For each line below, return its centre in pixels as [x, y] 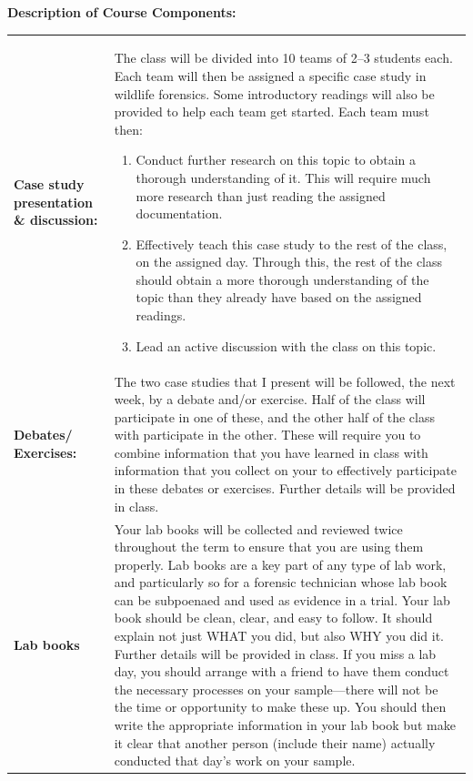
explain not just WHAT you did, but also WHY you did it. [279, 636]
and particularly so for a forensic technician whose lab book [281, 582]
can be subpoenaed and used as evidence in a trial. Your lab [282, 599]
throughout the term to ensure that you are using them [269, 547]
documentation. [179, 213]
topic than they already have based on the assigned [279, 297]
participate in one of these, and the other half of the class [274, 416]
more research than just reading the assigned [261, 195]
